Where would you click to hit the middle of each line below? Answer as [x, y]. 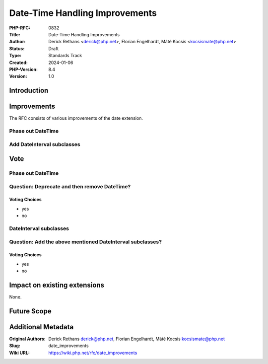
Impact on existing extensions [57, 285]
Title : [15, 34]
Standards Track [65, 56]
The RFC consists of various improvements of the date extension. [76, 118]
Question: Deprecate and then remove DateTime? [70, 186]
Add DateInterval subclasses [45, 144]
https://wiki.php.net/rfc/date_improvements [93, 353]
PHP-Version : [24, 69]
